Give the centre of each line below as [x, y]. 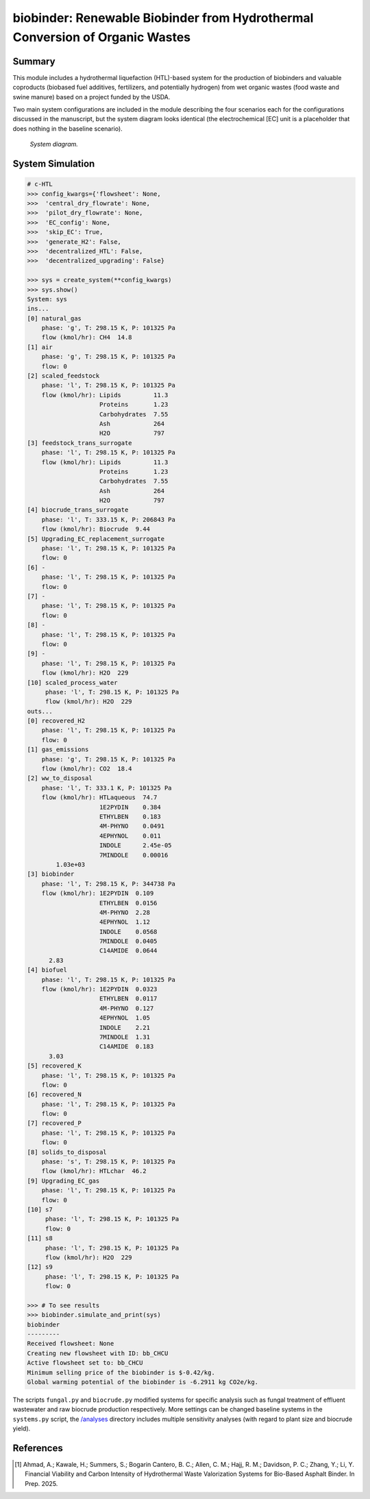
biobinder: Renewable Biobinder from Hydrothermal [163, 18]
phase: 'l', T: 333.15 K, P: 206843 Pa [109, 519]
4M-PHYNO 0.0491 [132, 826]
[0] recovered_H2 [56, 721]
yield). [22, 1428]
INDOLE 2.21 [125, 1028]
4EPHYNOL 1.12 [125, 922]
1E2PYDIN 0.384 [130, 807]
